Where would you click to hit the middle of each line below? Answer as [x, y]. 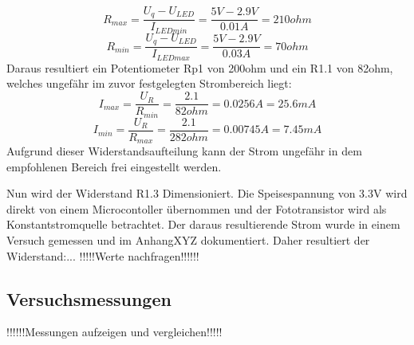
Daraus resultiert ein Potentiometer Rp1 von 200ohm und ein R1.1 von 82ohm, [200, 67]
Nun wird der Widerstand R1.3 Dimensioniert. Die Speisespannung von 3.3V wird [207, 193]
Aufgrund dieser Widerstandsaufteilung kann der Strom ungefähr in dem [184, 151]
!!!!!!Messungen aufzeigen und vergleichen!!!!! [114, 332]
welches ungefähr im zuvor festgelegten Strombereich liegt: [149, 83]
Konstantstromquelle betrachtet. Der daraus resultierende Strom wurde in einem [203, 224]
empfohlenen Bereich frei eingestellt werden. [114, 166]
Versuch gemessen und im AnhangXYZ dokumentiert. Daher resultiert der [188, 240]
